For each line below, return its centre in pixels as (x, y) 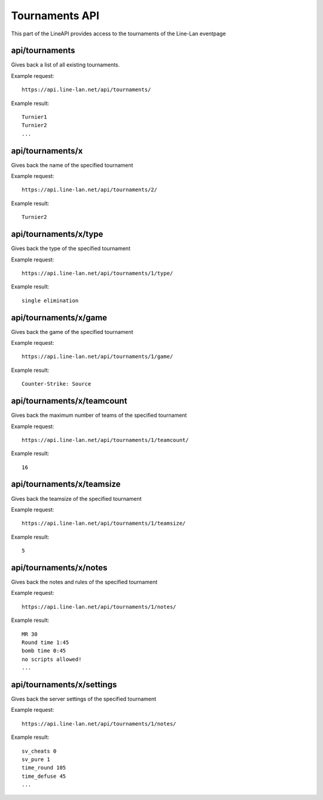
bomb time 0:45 (44, 651)
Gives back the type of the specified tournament (71, 248)
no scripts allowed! (52, 659)
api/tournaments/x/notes (59, 568)
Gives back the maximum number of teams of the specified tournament (99, 415)
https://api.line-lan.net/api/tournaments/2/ (90, 190)
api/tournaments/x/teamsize (66, 484)
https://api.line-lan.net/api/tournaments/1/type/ (97, 273)
